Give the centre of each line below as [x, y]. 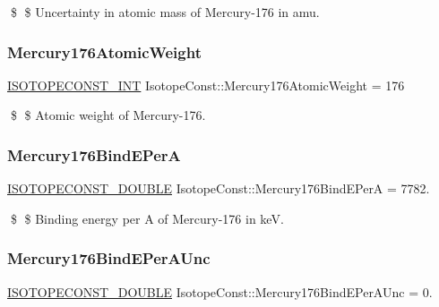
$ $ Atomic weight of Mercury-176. [108, 115]
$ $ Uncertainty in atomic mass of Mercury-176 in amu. [165, 12]
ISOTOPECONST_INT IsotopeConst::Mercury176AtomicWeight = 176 [206, 85]
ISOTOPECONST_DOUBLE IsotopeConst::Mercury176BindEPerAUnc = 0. [220, 291]
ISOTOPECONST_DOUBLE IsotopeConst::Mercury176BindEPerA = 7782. [219, 188]
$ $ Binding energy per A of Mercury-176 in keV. [147, 218]
